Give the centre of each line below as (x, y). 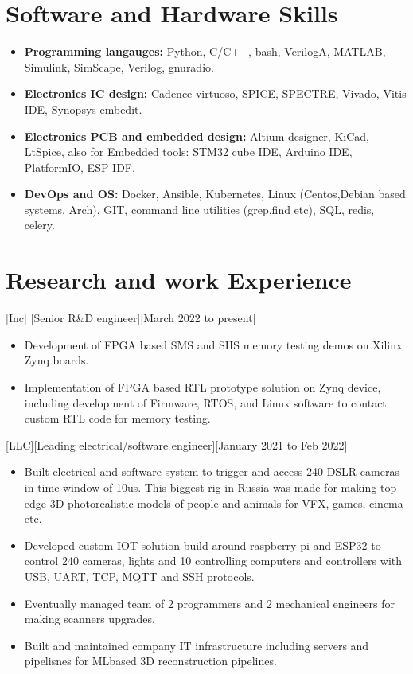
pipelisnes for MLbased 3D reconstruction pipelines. (150, 661)
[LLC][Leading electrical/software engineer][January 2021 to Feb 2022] (177, 444)
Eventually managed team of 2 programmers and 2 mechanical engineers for (210, 603)
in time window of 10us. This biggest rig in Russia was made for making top (210, 487)
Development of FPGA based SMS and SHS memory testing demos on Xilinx (213, 344)
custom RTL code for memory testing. (117, 418)
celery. (39, 225)
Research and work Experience (179, 280)
